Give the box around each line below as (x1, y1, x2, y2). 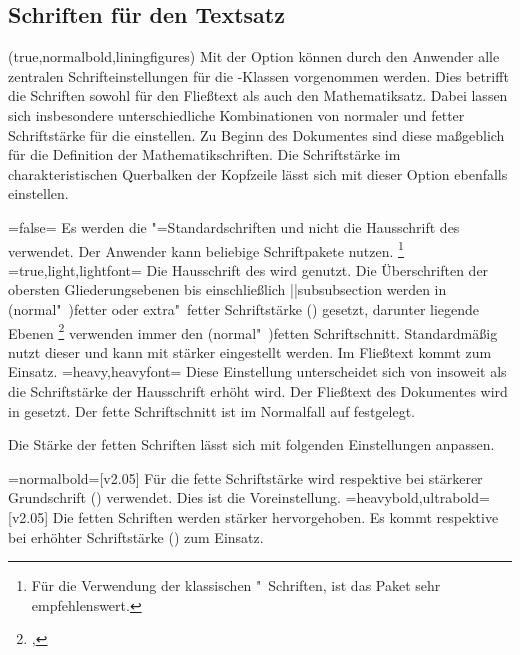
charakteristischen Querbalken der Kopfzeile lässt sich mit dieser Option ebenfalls (8, 163, 508, 184)
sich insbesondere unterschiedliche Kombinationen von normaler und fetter (8, 104, 465, 125)
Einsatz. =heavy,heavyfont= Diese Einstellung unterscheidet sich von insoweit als (8, 361, 507, 382)
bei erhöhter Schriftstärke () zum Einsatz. (8, 526, 264, 547)
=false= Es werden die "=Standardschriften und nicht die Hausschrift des (8, 216, 460, 237)
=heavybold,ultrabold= (345, 487, 490, 508)
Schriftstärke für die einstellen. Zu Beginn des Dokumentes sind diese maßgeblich (8, 124, 505, 145)
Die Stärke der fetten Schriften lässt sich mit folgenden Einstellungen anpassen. (8, 434, 495, 455)
